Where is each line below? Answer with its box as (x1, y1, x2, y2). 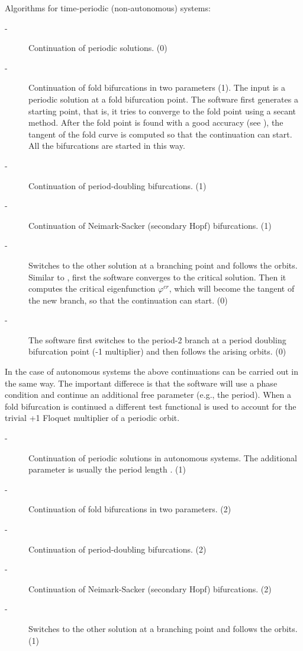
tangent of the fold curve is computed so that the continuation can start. (28, 127, 292, 140)
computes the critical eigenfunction (28, 282, 156, 295)
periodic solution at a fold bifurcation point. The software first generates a (28, 92, 298, 105)
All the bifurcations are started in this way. (28, 139, 185, 152)
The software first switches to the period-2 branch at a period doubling (28, 333, 286, 346)
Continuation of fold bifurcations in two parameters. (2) (28, 503, 231, 515)
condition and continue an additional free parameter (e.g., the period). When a (5, 388, 291, 401)
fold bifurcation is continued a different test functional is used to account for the (5, 400, 296, 412)
